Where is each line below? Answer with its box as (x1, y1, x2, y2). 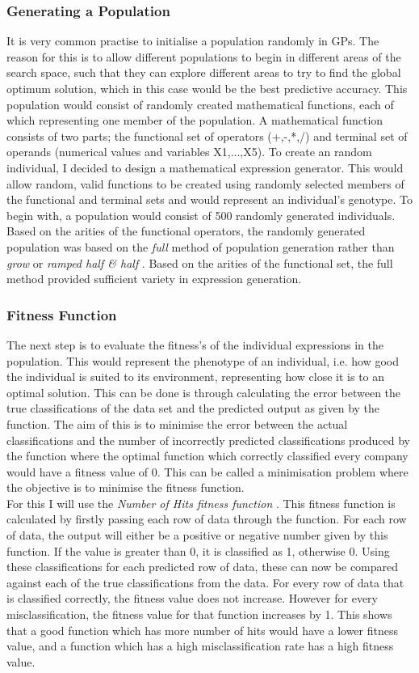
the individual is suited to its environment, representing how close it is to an (6, 368, 385, 385)
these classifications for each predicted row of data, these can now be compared (6, 558, 399, 575)
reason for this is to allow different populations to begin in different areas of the (6, 48, 401, 65)
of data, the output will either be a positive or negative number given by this (6, 527, 388, 544)
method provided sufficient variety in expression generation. (6, 270, 302, 287)
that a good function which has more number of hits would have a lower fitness (6, 621, 398, 638)
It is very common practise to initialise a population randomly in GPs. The (6, 32, 379, 49)
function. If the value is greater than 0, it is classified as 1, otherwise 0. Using (6, 542, 390, 559)
